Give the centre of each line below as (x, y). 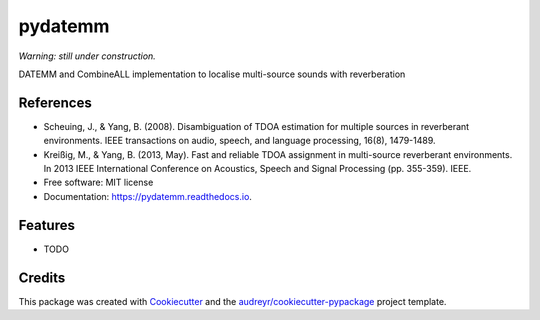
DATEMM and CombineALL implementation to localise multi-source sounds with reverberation (212, 74)
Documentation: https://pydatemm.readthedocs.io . (147, 196)
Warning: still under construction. (87, 56)
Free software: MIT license (98, 182)
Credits (42, 277)
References (55, 102)
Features (46, 225)
